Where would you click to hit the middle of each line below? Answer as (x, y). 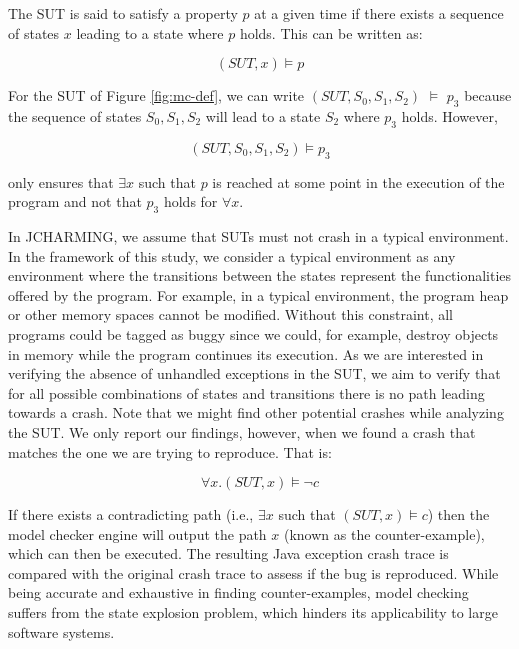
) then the (458, 514)
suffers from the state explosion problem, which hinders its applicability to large (253, 612)
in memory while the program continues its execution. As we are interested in (246, 353)
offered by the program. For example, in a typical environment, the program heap (258, 294)
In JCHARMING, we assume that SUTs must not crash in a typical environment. (258, 235)
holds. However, (449, 115)
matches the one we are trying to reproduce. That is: (170, 451)
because (488, 95)
